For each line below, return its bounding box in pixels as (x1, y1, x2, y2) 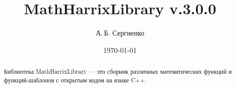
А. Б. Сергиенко (96, 27, 144, 38)
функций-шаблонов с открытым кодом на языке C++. (4, 75, 146, 84)
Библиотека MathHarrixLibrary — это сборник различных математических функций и (4, 67, 232, 76)
